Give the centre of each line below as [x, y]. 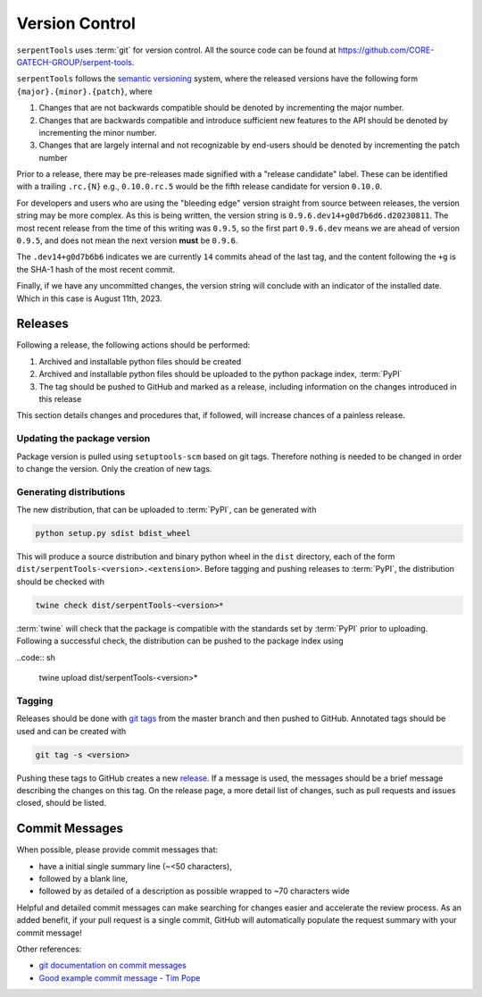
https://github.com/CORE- [386, 50]
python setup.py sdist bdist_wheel [113, 533]
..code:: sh [36, 658]
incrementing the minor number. [98, 132]
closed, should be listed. [62, 803]
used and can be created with [71, 731]
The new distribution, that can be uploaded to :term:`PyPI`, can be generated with [166, 510]
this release [60, 399]
